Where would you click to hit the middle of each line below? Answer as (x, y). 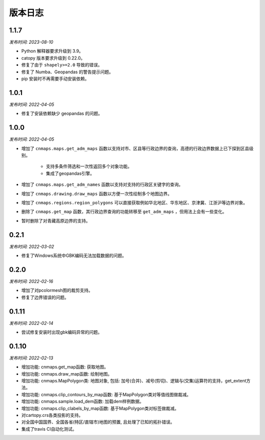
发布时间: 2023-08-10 (31, 42)
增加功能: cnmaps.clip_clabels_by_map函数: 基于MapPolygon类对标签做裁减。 (100, 408)
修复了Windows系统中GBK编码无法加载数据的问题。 (74, 255)
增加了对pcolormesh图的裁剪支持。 (57, 290)
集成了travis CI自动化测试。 (49, 429)
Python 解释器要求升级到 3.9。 (52, 51)
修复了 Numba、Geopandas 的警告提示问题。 (67, 72)
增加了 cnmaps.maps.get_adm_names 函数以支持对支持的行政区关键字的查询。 (102, 185)
